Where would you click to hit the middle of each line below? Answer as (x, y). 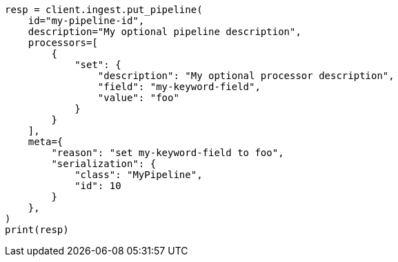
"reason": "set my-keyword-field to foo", (168, 153)
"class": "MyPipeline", (139, 175)
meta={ (46, 142)
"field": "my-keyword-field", (179, 87)
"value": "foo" (138, 98)
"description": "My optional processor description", (246, 76)
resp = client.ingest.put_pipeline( (104, 10)
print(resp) (37, 230)
